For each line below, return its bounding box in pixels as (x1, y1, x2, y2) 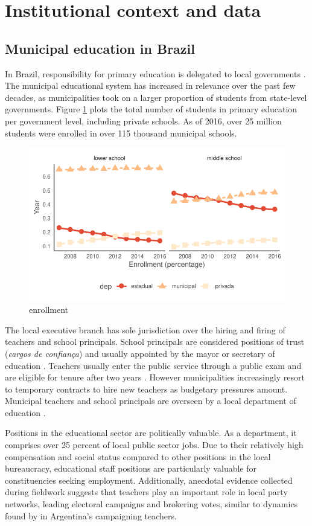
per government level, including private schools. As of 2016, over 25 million (5, 114, 282, 127)
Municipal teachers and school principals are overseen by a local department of (5, 394, 296, 407)
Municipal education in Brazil (5, 39, 195, 57)
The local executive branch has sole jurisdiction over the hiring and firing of (5, 323, 285, 336)
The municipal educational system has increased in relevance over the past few (5, 79, 296, 92)
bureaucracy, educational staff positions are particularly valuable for (5, 462, 257, 475)
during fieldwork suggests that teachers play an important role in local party (5, 486, 288, 498)
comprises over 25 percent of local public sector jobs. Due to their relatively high (5, 438, 304, 451)
